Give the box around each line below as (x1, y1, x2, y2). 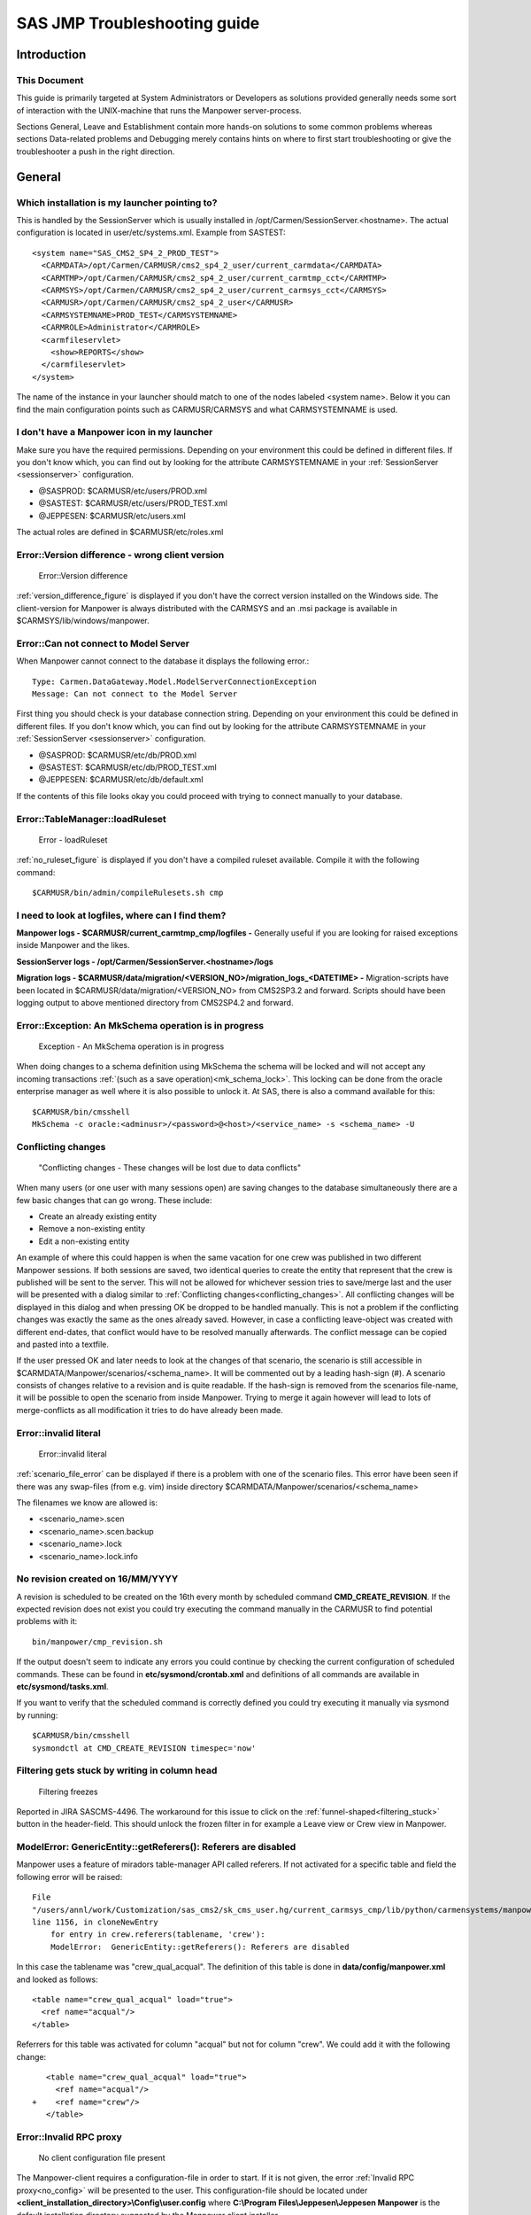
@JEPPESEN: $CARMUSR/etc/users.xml (38, 510, 186, 521)
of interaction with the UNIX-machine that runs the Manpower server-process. (16, 105, 302, 115)
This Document (16, 74, 84, 86)
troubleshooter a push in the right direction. (16, 146, 175, 157)
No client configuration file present (38, 2153, 165, 2164)
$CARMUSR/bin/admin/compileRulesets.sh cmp (32, 887, 224, 898)
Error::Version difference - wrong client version (16, 548, 225, 561)
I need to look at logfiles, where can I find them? (16, 909, 227, 921)
